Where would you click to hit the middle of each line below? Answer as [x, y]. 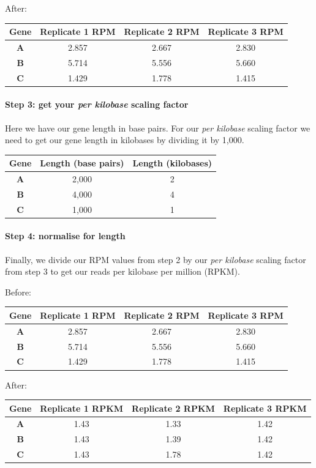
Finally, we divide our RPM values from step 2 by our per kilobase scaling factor [156, 259]
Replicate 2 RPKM [173, 408]
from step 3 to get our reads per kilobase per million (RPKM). [122, 271]
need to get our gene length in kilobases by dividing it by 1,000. [125, 140]
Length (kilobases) [172, 163]
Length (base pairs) [82, 163]
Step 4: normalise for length [65, 236]
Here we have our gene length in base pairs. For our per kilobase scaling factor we [158, 128]
